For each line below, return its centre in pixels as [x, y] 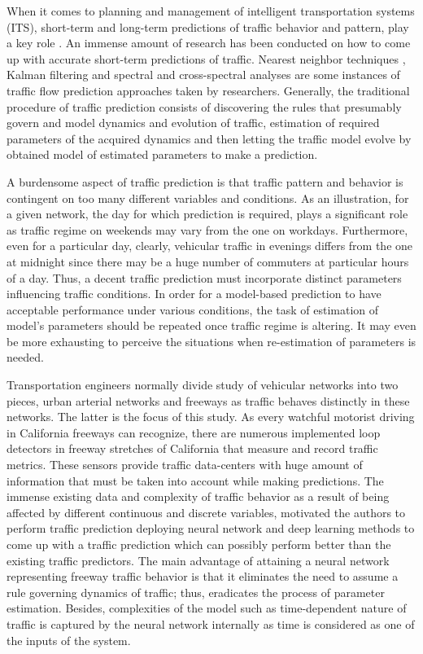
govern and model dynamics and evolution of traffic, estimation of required [193, 123]
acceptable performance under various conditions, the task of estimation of [193, 309]
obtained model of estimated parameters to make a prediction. [162, 154]
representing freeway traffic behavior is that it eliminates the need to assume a [203, 576]
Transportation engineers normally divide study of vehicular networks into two [203, 385]
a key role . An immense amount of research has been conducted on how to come [209, 43]
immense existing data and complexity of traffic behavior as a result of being [198, 496]
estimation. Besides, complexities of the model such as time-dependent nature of [207, 608]
